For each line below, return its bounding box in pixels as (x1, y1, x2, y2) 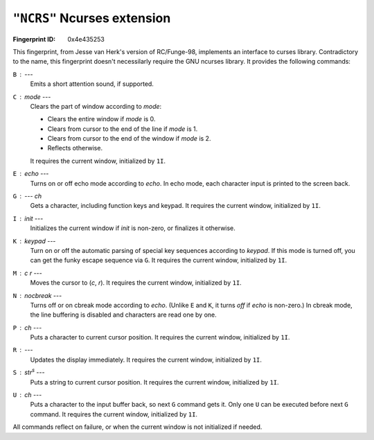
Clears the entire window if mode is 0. (47, 115, 156, 123)
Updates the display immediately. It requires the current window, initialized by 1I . (30, 355, 262, 364)
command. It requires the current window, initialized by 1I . (30, 410, 197, 419)
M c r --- (12, 269, 43, 277)
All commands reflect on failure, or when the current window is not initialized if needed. (12, 423, 262, 431)
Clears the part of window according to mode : (30, 102, 162, 110)
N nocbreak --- (12, 291, 62, 299)
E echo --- (12, 170, 49, 178)
